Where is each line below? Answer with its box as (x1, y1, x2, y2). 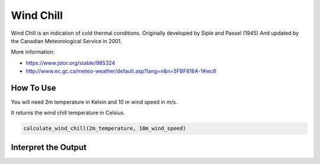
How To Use (11, 83, 56, 93)
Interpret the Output (11, 142, 87, 152)
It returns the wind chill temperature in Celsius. (11, 109, 126, 116)
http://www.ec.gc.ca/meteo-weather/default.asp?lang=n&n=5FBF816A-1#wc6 (25, 68, 216, 75)
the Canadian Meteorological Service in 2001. (11, 37, 123, 44)
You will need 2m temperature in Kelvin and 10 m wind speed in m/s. (11, 99, 178, 106)
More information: (11, 48, 55, 55)
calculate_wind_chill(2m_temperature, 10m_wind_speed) (23, 125, 186, 132)
